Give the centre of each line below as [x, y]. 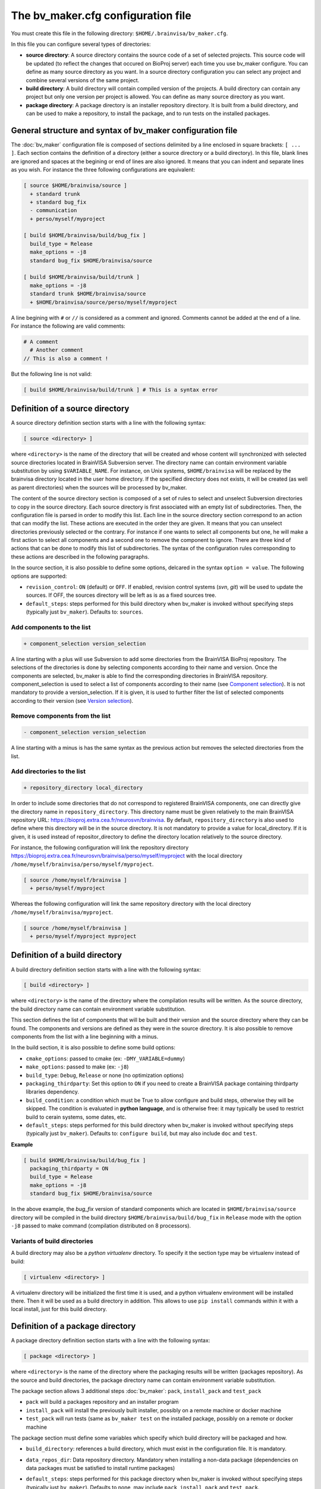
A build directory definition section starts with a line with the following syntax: [106, 969]
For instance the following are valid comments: [68, 326]
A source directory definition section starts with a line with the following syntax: [108, 423]
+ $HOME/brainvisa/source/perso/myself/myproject [104, 302]
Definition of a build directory [66, 955]
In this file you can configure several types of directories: [81, 44]
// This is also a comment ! [66, 358]
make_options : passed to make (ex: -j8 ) [77, 1067]
